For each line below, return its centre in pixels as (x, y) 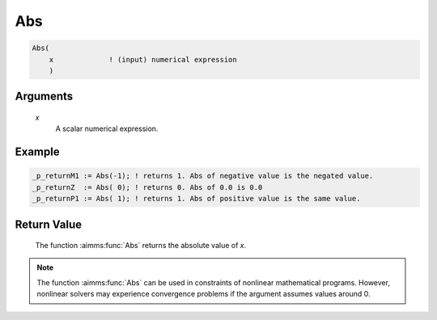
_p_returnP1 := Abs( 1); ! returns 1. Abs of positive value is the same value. (196, 199)
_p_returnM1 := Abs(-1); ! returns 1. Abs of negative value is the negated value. (203, 176)
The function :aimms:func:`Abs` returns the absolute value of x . (141, 246)
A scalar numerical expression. (107, 128)
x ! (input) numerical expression (143, 59)
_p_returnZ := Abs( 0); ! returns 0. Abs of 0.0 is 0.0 (147, 187)
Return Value (49, 224)
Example (37, 152)
